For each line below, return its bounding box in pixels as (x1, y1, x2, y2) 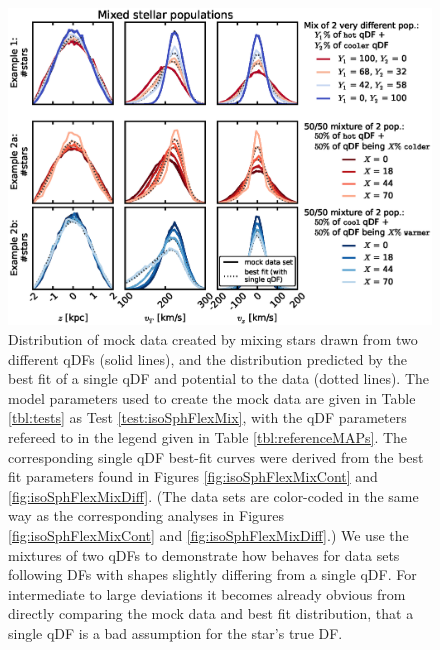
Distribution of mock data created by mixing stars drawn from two (8, 329, 418, 350)
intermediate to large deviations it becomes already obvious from (8, 583, 406, 604)
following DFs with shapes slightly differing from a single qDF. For (8, 564, 417, 585)
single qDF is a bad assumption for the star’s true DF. (8, 622, 343, 643)
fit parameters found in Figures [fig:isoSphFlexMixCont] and (8, 466, 378, 487)
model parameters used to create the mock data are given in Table (8, 387, 416, 408)
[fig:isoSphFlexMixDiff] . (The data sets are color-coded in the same (8, 485, 419, 506)
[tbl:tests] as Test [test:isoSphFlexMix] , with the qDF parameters (8, 407, 407, 428)
